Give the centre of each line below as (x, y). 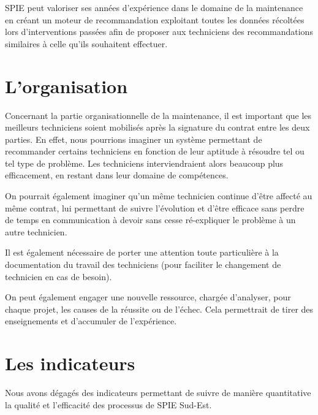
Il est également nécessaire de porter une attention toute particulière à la (142, 252)
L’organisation (66, 86)
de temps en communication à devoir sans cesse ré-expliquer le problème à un (150, 220)
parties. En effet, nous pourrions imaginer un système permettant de (134, 139)
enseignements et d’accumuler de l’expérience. (91, 321)
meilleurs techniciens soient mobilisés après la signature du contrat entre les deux (157, 127)
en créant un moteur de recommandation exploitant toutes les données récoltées (155, 19)
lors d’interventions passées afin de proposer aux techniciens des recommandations (159, 32)
